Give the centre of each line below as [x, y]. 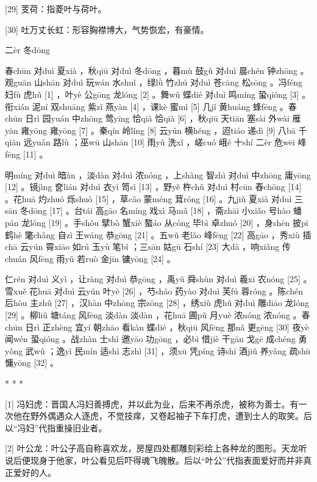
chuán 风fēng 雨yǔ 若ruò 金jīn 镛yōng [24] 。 [90, 258]
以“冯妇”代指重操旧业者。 [56, 427]
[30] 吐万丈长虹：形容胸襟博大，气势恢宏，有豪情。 [107, 29]
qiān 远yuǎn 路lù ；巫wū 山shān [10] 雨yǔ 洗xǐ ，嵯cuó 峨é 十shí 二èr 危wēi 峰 [156, 142]
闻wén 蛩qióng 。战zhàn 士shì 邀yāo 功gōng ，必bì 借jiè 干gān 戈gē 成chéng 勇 [156, 339]
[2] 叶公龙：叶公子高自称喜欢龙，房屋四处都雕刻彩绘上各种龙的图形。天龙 [152, 448]
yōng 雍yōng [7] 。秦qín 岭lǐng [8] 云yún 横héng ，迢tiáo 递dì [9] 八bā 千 [168, 130]
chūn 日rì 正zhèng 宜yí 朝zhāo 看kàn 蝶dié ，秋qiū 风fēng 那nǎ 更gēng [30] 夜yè [157, 327]
